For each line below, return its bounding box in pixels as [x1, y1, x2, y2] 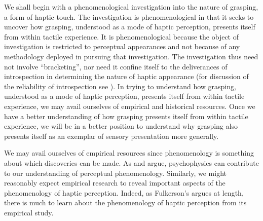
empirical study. [4, 207, 54, 217]
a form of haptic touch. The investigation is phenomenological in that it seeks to [4, 11, 254, 22]
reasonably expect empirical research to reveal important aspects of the [4, 177, 226, 188]
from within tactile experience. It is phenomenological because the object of [4, 31, 239, 42]
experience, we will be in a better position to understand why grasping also [4, 121, 238, 131]
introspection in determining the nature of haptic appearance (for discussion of [4, 71, 249, 82]
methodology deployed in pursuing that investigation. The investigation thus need [4, 51, 258, 61]
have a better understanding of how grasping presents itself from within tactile [4, 110, 248, 121]
